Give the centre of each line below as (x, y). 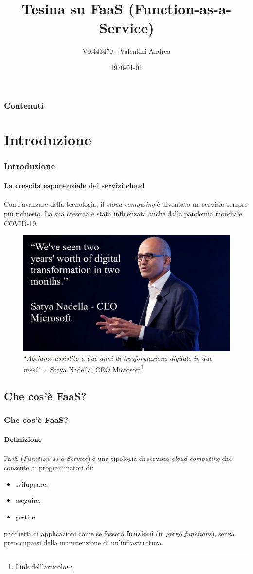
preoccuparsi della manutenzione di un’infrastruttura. (84, 543)
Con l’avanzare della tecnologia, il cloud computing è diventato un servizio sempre (126, 204)
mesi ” (32, 369)
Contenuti (24, 105)
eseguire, (28, 500)
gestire (25, 516)
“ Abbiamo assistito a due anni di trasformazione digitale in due (118, 358)
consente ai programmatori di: (49, 468)
